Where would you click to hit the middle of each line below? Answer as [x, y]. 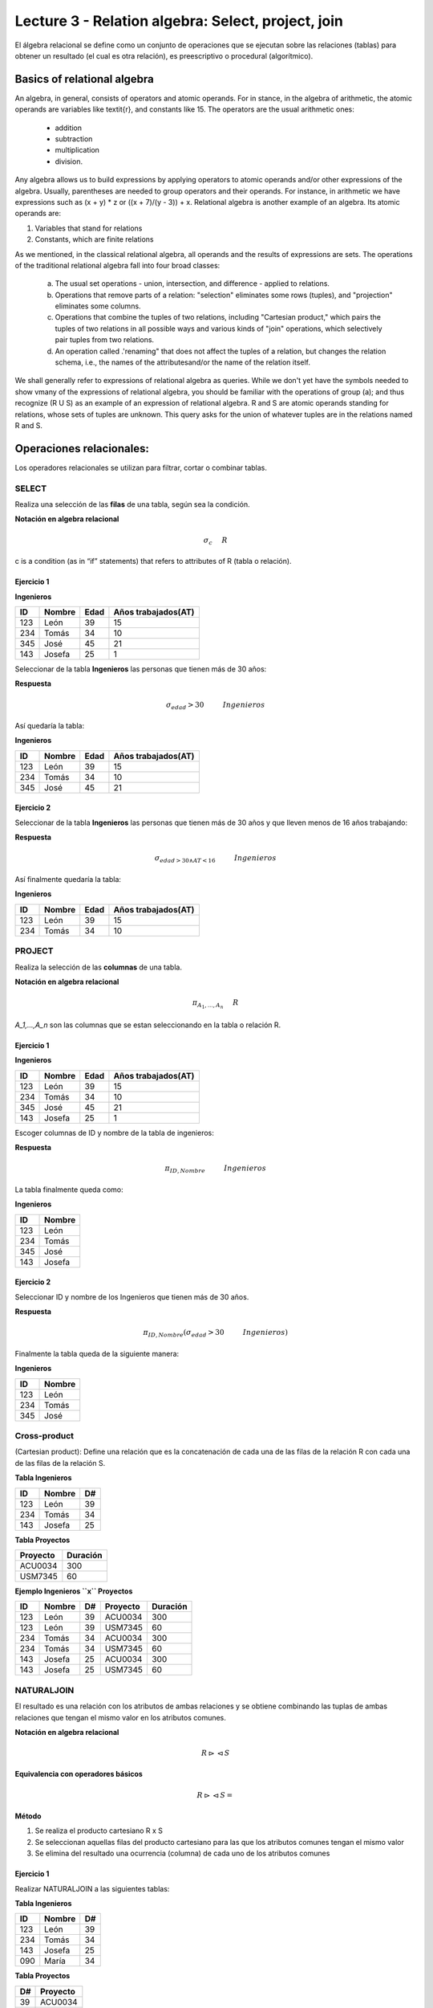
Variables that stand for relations [89, 228]
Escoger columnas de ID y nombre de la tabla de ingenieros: [114, 1133]
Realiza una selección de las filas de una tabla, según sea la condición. [132, 504]
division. [69, 161]
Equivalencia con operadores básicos [79, 1774]
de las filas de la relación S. [60, 1463]
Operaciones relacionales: [82, 449]
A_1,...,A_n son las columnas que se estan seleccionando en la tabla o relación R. [148, 1025]
